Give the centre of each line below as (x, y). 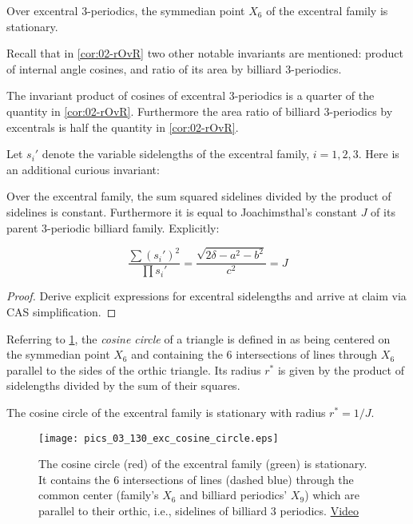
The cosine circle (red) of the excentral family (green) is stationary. (203, 464)
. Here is (379, 154)
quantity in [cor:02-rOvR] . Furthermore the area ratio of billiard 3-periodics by (200, 111)
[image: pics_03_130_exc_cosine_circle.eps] (159, 438)
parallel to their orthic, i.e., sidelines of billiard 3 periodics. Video (199, 511)
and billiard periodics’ (234, 495)
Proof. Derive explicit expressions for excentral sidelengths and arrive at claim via (206, 296)
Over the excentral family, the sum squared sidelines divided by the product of (199, 196)
